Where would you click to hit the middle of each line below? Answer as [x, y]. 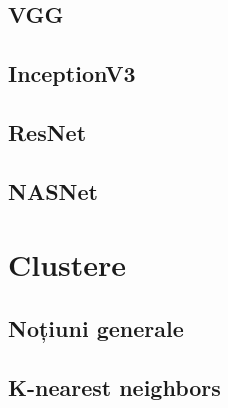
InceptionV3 [72, 73]
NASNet [53, 190]
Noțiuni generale [96, 327]
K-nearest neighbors [114, 386]
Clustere [67, 264]
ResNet [47, 131]
